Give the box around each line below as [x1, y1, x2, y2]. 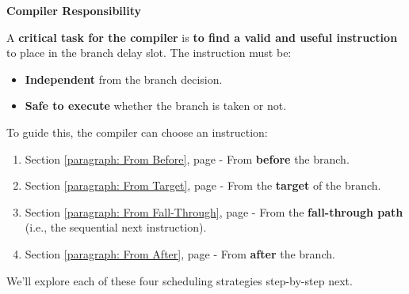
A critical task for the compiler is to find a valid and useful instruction [6, 28, 398, 45]
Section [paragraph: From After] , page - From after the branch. [25, 245, 335, 262]
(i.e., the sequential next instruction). [25, 219, 207, 236]
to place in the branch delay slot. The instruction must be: [6, 44, 292, 61]
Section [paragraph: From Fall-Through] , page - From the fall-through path [25, 203, 403, 220]
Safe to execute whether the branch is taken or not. [25, 97, 287, 114]
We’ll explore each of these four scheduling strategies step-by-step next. [6, 272, 353, 288]
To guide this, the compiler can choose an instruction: [6, 123, 268, 140]
